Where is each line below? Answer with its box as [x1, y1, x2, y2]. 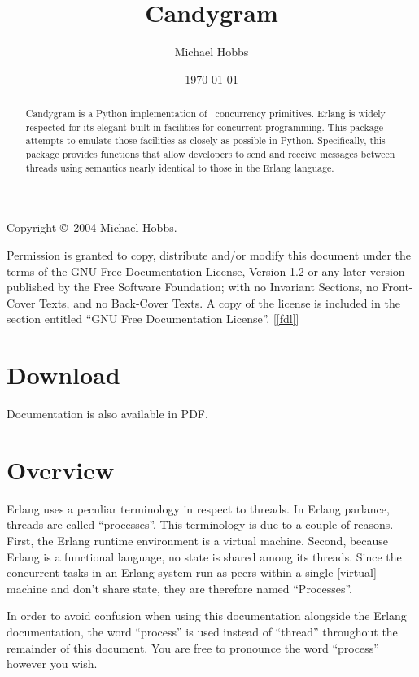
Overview [7, 452, 115, 486]
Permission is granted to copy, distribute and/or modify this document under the [7, 246, 412, 263]
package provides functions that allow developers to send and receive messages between [25, 147, 395, 161]
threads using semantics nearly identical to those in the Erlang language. [25, 160, 334, 174]
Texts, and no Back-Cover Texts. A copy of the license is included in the [39, 294, 400, 311]
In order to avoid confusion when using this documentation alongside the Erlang [7, 607, 407, 624]
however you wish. [7, 655, 98, 672]
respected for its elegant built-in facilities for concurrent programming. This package [25, 120, 383, 133]
